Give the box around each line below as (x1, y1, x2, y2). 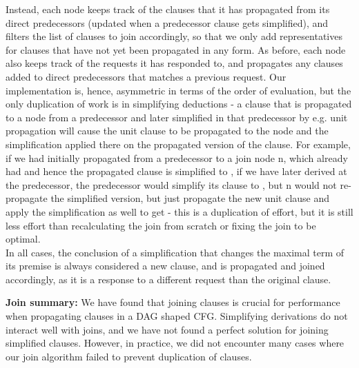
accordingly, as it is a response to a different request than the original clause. (6, 272, 331, 286)
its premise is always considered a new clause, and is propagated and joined (6, 258, 325, 273)
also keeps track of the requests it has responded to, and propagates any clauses (6, 56, 343, 70)
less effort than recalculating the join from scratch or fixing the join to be (6, 218, 316, 232)
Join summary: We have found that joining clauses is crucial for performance (6, 295, 340, 309)
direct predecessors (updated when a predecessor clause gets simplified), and (6, 15, 329, 30)
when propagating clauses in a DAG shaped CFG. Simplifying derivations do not (6, 309, 348, 323)
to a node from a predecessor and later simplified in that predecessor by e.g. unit (6, 110, 348, 124)
